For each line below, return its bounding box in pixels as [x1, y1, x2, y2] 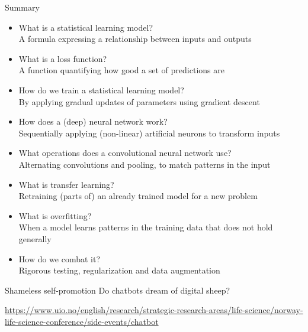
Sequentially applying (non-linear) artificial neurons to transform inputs [18, 126, 280, 139]
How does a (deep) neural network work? [18, 115, 168, 128]
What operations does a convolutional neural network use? [18, 147, 232, 159]
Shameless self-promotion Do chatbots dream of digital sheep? [5, 284, 230, 296]
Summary [5, 1, 40, 13]
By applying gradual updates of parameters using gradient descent [18, 95, 260, 108]
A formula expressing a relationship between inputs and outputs [18, 32, 252, 45]
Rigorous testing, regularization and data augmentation [18, 264, 220, 276]
